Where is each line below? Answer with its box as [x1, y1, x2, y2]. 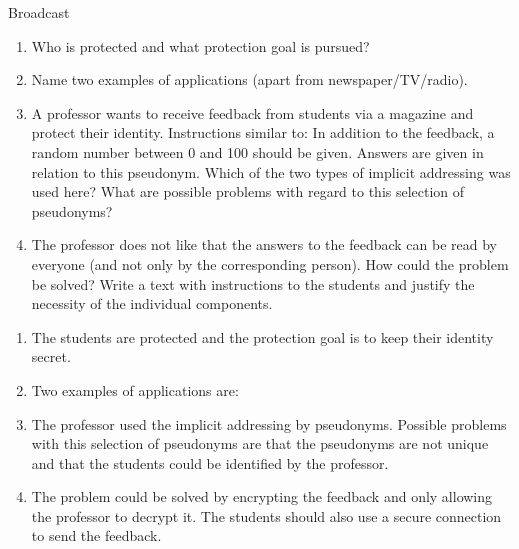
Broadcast [8, 2, 70, 22]
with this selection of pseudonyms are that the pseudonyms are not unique [31, 433, 489, 454]
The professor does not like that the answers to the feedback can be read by [31, 234, 498, 255]
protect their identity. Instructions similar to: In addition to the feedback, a [31, 122, 495, 143]
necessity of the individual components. [31, 293, 273, 314]
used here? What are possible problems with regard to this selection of [31, 181, 465, 202]
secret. [31, 346, 71, 367]
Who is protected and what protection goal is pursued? [31, 35, 370, 56]
